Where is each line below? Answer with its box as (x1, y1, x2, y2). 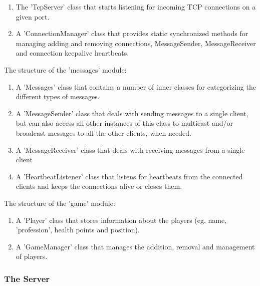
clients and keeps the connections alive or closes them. (16, 181, 182, 191)
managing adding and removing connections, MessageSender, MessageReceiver (16, 38, 256, 48)
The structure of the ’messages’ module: (4, 64, 127, 75)
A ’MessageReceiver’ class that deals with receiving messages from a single (16, 144, 245, 155)
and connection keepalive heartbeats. (16, 48, 129, 58)
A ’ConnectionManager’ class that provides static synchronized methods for (16, 28, 248, 39)
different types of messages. (16, 91, 100, 102)
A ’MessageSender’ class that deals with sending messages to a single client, (16, 108, 248, 118)
